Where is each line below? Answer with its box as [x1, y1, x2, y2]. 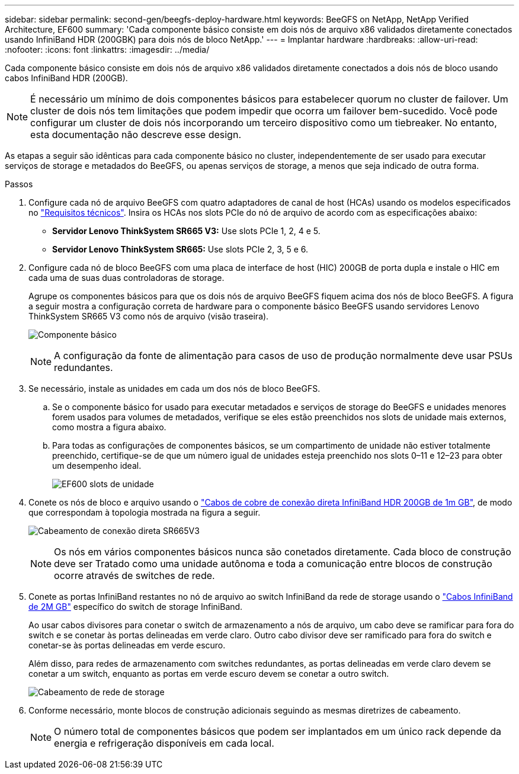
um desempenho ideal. [52, 460, 142, 471]
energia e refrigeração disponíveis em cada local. [54, 737, 274, 749]
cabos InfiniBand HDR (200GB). [5, 73, 128, 83]
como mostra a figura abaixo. [52, 422, 166, 432]
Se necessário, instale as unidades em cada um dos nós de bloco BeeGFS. [28, 383, 321, 394]
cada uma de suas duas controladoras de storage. [28, 273, 225, 283]
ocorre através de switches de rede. [54, 570, 215, 581]
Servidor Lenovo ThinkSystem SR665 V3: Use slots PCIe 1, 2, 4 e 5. [52, 226, 321, 236]
